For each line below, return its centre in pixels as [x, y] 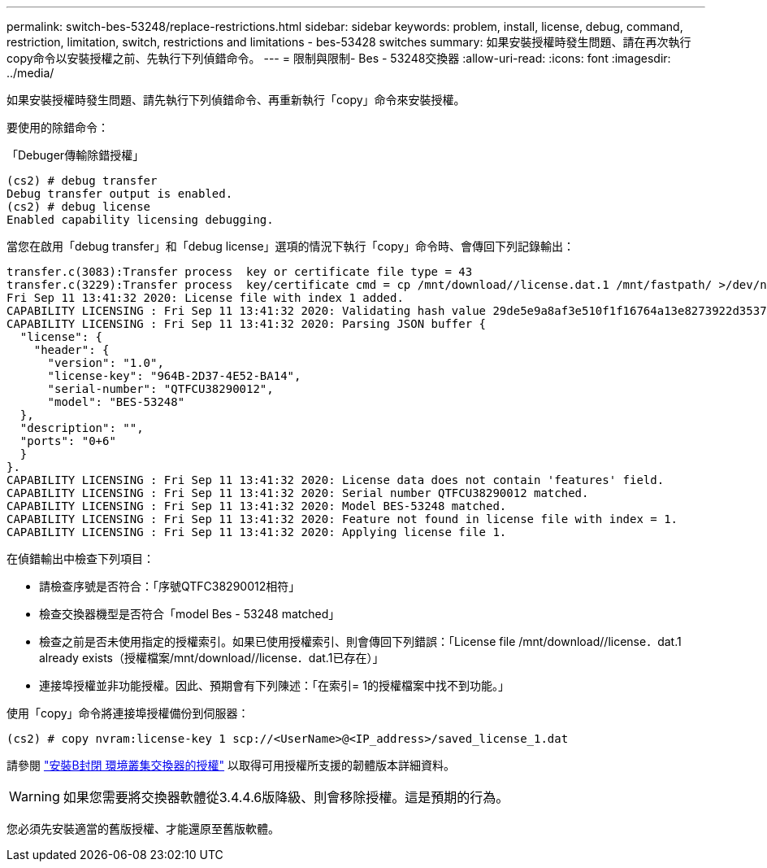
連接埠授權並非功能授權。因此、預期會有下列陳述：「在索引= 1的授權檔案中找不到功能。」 [274, 685]
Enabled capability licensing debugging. [140, 220]
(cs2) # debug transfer [82, 181]
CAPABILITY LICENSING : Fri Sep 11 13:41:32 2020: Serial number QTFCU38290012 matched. [298, 493]
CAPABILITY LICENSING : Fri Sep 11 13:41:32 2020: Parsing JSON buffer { [247, 324]
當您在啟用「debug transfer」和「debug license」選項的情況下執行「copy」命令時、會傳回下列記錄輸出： [291, 246]
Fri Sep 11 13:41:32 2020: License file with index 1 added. [205, 298]
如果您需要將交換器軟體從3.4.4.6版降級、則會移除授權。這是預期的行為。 [286, 797]
